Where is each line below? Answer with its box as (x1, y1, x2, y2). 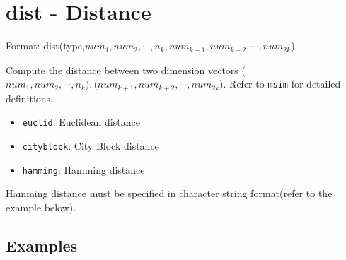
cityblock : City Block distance (22, 138, 159, 153)
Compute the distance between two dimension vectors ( (6, 62, 246, 77)
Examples (6, 234, 78, 256)
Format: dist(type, (6, 38, 85, 53)
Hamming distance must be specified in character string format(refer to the (6, 186, 333, 201)
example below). (6, 199, 76, 214)
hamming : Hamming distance (22, 162, 145, 177)
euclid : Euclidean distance (22, 114, 140, 129)
